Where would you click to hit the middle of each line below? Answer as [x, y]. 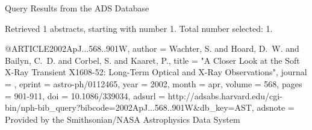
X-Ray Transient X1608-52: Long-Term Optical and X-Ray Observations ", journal [156, 72]
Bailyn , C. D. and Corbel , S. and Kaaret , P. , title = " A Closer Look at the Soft [152, 60]
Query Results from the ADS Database [77, 8]
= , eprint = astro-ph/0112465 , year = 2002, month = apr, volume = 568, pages [154, 83]
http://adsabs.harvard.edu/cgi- [225, 95]
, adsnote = [273, 107]
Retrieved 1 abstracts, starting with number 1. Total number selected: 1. [139, 28]
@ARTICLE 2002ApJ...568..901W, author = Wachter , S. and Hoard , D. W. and [152, 48]
